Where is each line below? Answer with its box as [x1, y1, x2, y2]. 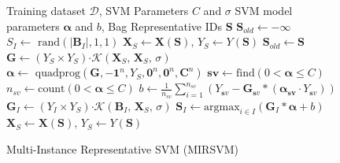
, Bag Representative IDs [101, 17, 222, 34]
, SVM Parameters [98, 2, 189, 18]
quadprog [35, 68, 81, 80]
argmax [204, 101, 240, 113]
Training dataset [6, 2, 86, 18]
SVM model [235, 2, 293, 18]
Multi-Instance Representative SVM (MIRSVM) [6, 141, 238, 157]
